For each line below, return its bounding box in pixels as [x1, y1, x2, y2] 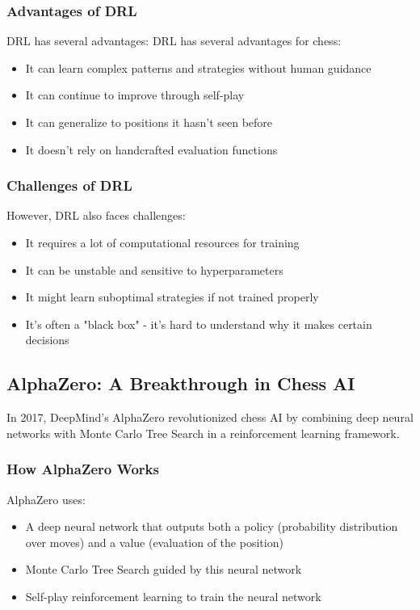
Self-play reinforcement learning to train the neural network [25, 587, 321, 604]
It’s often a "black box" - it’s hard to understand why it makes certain [25, 315, 372, 332]
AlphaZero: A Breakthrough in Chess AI [6, 371, 355, 396]
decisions [25, 331, 69, 348]
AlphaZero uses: [6, 490, 86, 507]
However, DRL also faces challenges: [6, 207, 186, 224]
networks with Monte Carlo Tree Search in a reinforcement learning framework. [6, 424, 400, 441]
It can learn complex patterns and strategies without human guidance [25, 59, 372, 76]
